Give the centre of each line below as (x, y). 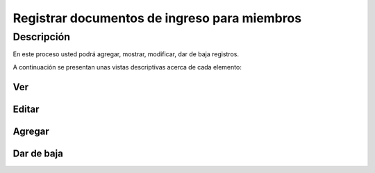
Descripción (42, 37)
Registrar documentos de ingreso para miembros (157, 18)
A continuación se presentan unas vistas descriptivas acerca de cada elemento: (127, 67)
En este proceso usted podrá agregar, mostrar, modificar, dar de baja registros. (126, 54)
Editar (26, 109)
